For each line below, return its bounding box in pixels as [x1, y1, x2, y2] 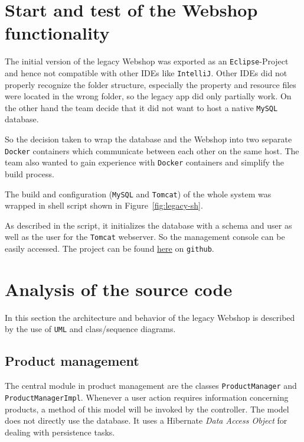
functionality [5, 21, 110, 45]
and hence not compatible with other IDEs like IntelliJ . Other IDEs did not [5, 66, 287, 79]
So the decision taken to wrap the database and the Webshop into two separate [5, 133, 292, 145]
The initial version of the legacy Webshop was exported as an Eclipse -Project [5, 55, 289, 67]
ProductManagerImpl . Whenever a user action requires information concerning [5, 391, 289, 403]
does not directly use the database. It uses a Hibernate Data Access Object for [5, 414, 287, 427]
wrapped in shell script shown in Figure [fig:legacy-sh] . [5, 199, 203, 212]
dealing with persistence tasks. [5, 425, 115, 438]
